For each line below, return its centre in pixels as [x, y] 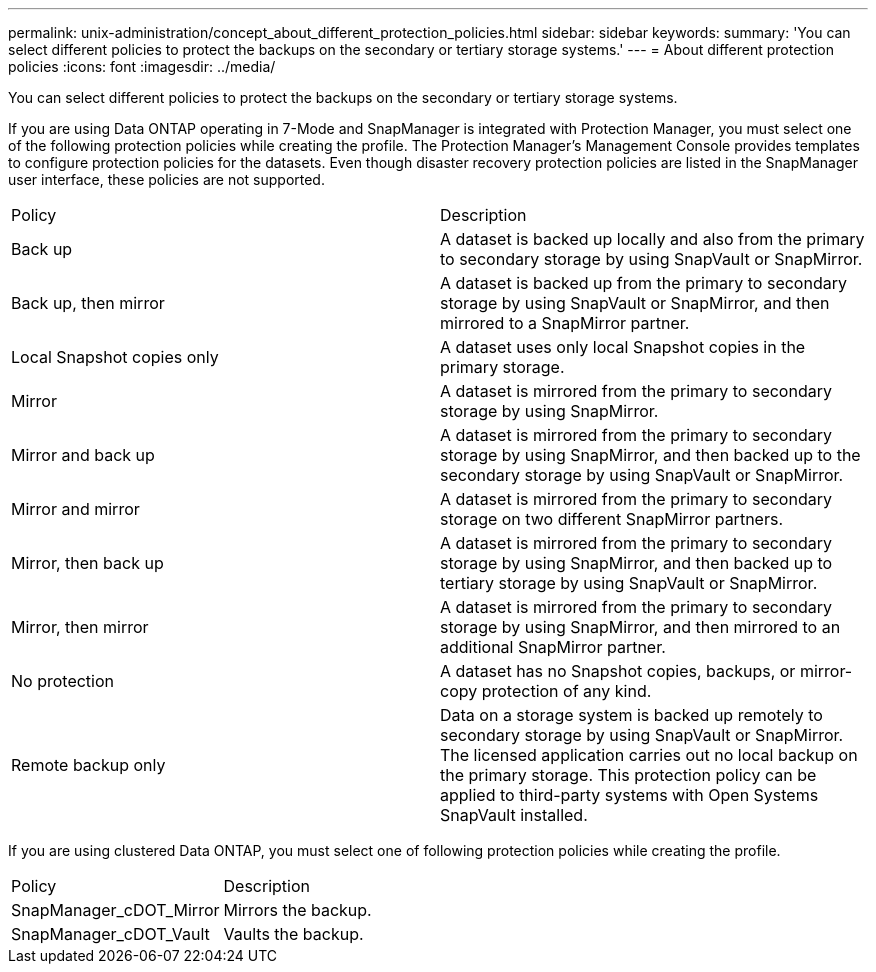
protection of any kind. [566, 691]
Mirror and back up [83, 455]
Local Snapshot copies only [115, 357]
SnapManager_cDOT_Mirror [115, 910]
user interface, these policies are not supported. [166, 179]
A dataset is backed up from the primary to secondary [643, 283]
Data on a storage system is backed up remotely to [631, 715]
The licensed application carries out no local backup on [649, 755]
